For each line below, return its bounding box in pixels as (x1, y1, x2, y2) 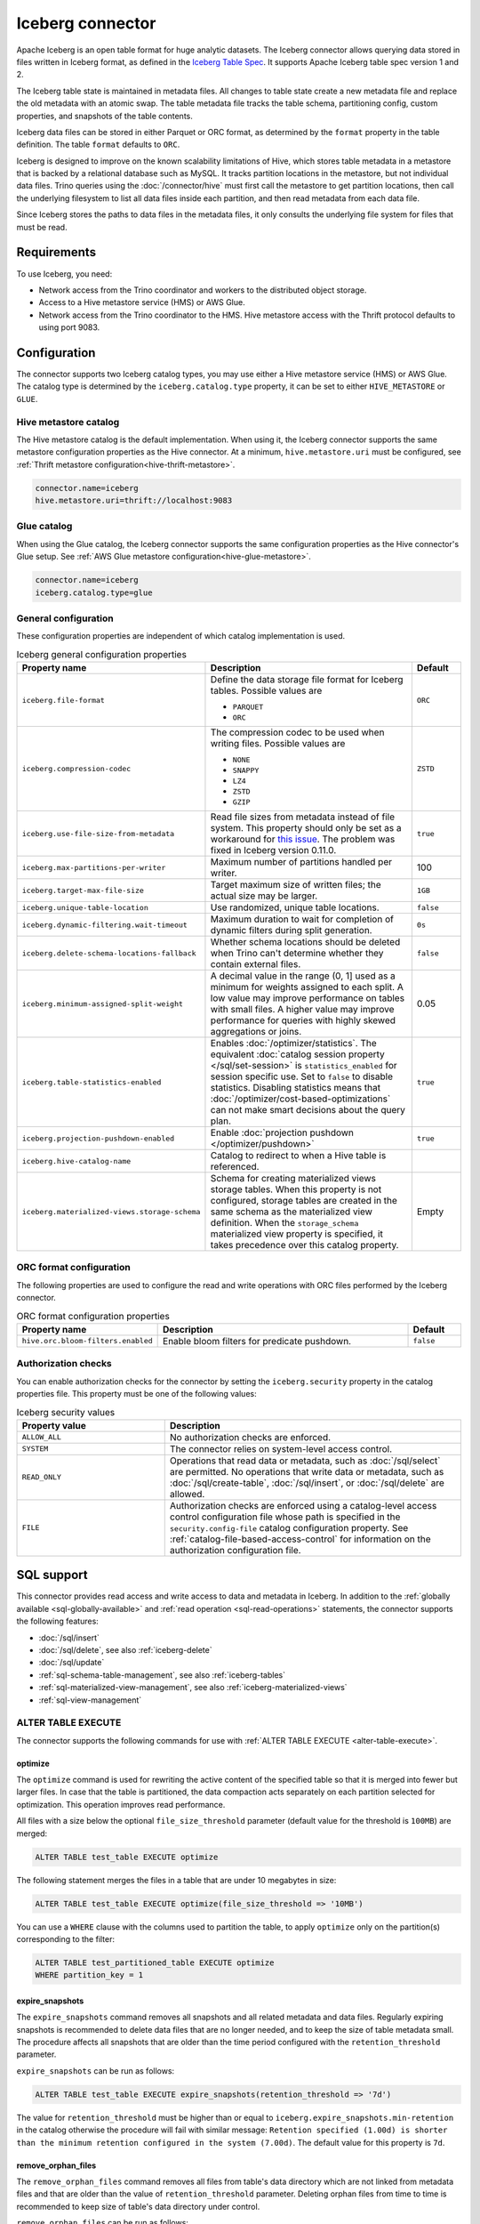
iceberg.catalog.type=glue (35, 587, 153, 598)
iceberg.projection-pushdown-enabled (21, 1133, 175, 1143)
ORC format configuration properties (16, 1309, 171, 1322)
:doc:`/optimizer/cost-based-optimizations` (210, 1092, 391, 1105)
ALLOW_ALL (21, 1432, 62, 1442)
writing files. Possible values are (210, 737, 346, 750)
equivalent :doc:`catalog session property (210, 1048, 386, 1060)
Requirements (16, 245, 97, 260)
